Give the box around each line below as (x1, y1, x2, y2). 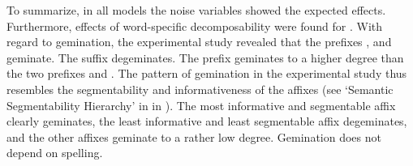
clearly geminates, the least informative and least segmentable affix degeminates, (6, 113, 407, 130)
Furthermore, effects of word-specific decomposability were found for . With (6, 17, 383, 34)
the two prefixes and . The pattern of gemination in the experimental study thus (6, 65, 407, 82)
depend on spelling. (6, 144, 103, 161)
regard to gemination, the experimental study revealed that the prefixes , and (6, 33, 392, 50)
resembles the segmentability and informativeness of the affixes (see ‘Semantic (6, 80, 394, 97)
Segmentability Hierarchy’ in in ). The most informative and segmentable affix (6, 96, 396, 113)
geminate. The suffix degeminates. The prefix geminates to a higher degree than (6, 49, 404, 66)
